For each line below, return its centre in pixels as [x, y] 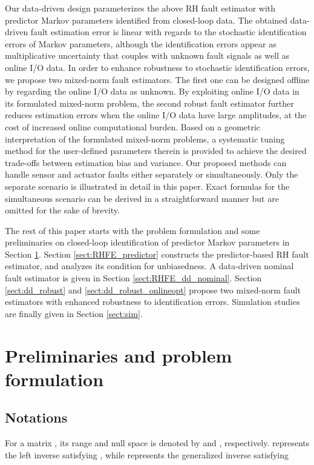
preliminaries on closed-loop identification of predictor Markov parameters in [147, 242]
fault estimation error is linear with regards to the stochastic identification [168, 32]
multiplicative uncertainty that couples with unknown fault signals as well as [147, 55]
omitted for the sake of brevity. [62, 210]
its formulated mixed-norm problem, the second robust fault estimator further [149, 103]
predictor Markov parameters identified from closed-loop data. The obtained [146, 20]
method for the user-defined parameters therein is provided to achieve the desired [156, 151]
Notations [36, 417]
